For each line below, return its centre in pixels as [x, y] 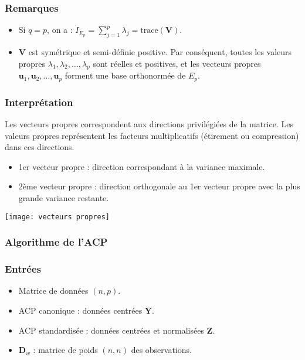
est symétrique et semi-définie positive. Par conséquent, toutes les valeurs [160, 52]
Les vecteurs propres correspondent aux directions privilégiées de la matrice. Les [149, 124]
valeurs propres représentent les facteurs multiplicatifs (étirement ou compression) [152, 135]
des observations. [161, 350]
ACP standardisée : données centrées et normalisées [111, 330]
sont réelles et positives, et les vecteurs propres [177, 63]
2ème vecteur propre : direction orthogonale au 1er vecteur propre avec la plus [159, 186]
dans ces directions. [40, 147]
